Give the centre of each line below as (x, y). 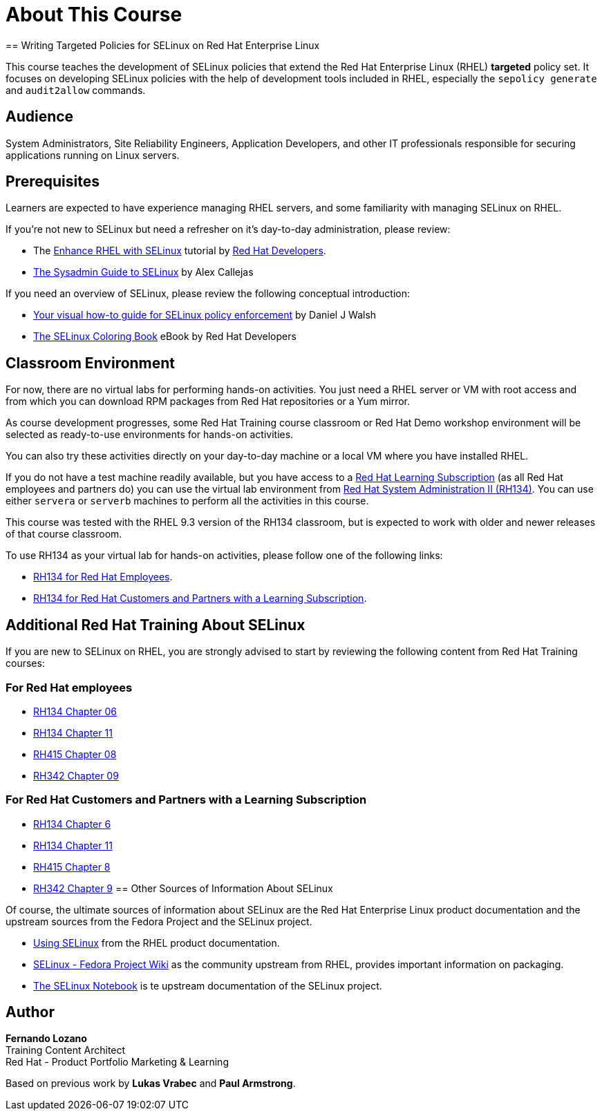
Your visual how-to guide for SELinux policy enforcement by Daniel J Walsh (205, 315)
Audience (40, 117)
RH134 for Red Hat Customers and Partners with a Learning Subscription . (200, 598)
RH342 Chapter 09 (76, 775)
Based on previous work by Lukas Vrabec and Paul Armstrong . (151, 1084)
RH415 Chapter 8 (72, 867)
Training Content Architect (66, 1050)
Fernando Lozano (46, 1039)
